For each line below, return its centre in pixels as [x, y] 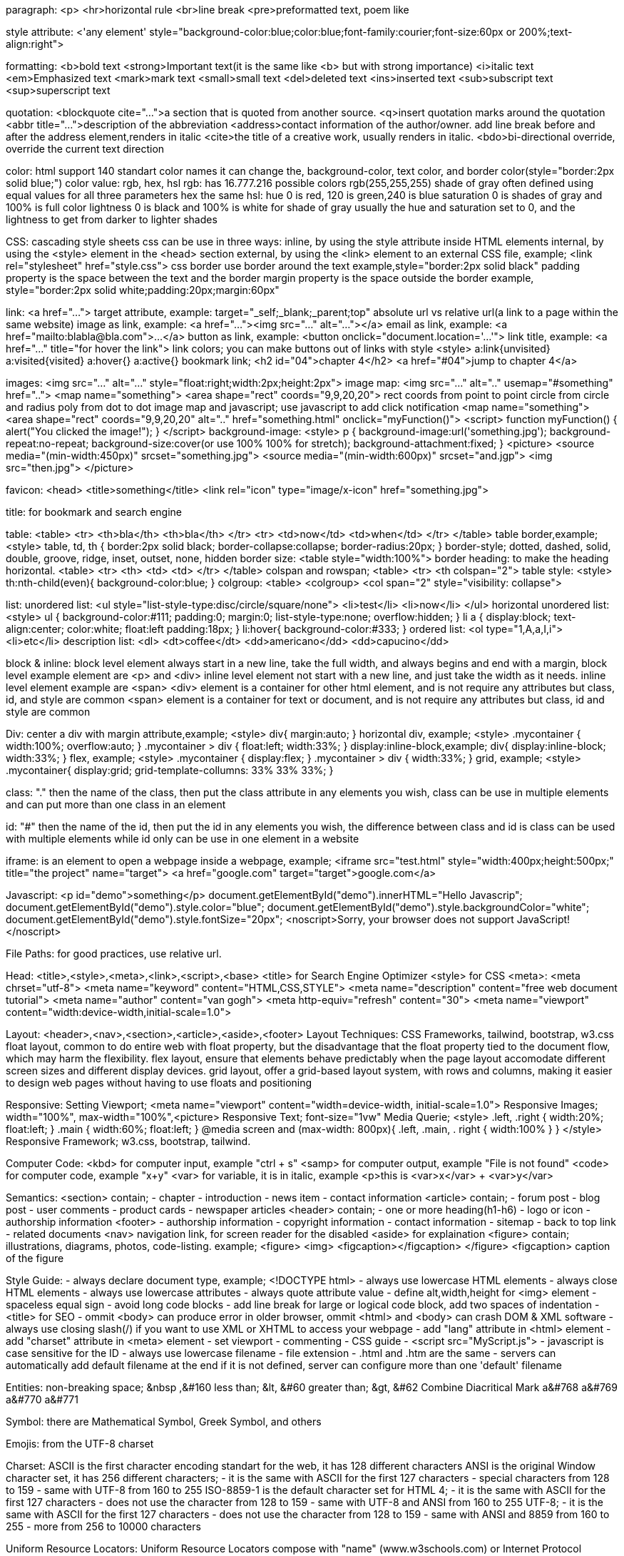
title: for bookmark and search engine [94, 512]
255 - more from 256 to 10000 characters [103, 1526]
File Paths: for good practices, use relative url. [114, 954]
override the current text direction [85, 149]
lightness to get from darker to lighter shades [112, 219]
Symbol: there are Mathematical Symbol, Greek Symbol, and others [164, 1422]
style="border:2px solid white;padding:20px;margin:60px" [143, 290]
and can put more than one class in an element [116, 804]
